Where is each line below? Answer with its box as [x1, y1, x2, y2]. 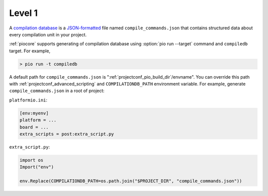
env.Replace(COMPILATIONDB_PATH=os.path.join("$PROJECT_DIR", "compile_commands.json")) [19, 178, 243, 184]
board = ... [19, 124, 49, 130]
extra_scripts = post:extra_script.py [19, 131, 114, 137]
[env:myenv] [19, 110, 49, 116]
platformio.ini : [9, 97, 48, 103]
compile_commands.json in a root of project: [9, 88, 105, 94]
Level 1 [9, 7, 38, 18]
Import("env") [19, 164, 54, 170]
